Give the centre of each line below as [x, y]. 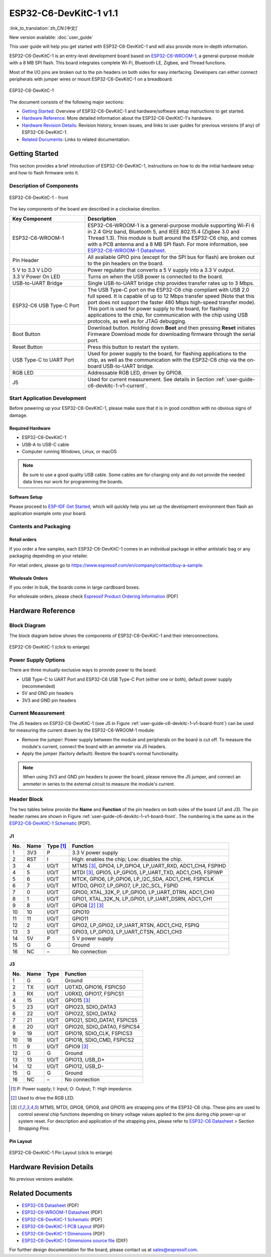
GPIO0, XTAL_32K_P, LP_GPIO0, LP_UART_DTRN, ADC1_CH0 [143, 892]
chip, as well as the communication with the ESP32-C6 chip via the [167, 360]
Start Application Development [48, 398]
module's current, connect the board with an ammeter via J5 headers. [94, 746]
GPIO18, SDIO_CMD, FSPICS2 [100, 1040]
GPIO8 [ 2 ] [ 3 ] [88, 905]
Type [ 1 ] [57, 846]
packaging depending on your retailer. [49, 556]
